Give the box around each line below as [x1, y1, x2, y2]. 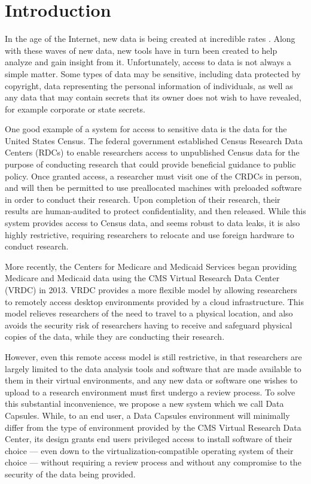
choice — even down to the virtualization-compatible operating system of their [5, 444, 294, 456]
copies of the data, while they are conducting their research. [5, 330, 225, 343]
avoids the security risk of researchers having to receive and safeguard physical [5, 318, 292, 331]
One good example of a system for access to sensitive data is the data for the [5, 123, 287, 135]
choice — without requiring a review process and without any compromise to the [5, 456, 301, 468]
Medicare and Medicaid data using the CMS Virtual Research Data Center [5, 272, 280, 284]
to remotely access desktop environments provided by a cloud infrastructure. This [5, 295, 304, 308]
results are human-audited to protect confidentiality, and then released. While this [5, 205, 306, 217]
